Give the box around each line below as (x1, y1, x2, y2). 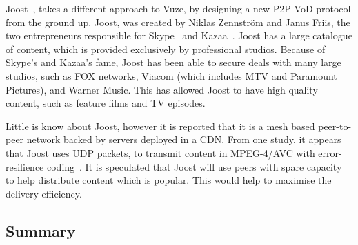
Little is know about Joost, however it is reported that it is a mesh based (6, 118, 315, 133)
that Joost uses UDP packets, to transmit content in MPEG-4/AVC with (6, 145, 315, 160)
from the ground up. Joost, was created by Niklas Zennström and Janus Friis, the (6, 14, 350, 29)
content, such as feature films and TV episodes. (6, 96, 206, 110)
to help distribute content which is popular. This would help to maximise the (6, 173, 332, 187)
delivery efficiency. (6, 186, 82, 200)
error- (318, 145, 342, 160)
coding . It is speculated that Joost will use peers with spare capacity (46, 159, 342, 173)
